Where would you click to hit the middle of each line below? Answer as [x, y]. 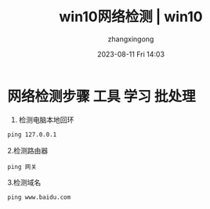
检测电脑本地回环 [46, 120]
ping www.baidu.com [39, 197]
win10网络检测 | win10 [131, 17]
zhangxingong [131, 39]
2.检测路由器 [28, 150]
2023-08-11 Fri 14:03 [131, 54]
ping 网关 [22, 167]
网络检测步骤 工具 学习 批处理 [101, 96]
